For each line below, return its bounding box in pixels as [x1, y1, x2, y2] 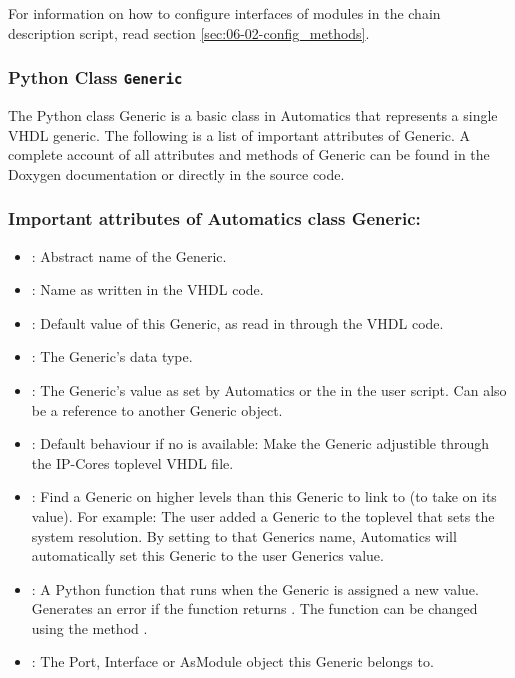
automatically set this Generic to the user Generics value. [31, 545, 384, 566]
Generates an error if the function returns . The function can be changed [31, 598, 478, 619]
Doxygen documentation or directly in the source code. [8, 163, 345, 184]
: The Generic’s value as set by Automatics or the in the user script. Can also [31, 379, 507, 400]
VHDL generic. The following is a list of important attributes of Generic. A [8, 124, 471, 145]
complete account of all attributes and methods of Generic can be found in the [8, 144, 490, 165]
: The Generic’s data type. [31, 346, 193, 367]
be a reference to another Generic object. [31, 399, 283, 420]
